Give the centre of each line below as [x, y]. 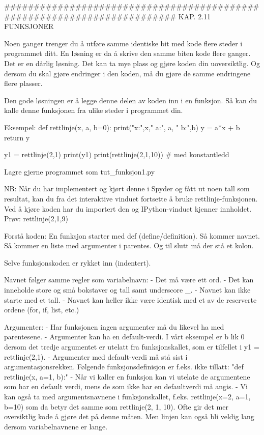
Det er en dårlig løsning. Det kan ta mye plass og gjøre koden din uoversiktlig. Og [132, 63]
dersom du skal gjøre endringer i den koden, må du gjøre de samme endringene [127, 73]
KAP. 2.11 [195, 16]
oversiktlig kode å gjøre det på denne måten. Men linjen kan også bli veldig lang [129, 416]
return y [17, 137]
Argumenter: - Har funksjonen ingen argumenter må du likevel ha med [114, 326]
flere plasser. [23, 83]
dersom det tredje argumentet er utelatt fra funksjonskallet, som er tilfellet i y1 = [132, 347]
